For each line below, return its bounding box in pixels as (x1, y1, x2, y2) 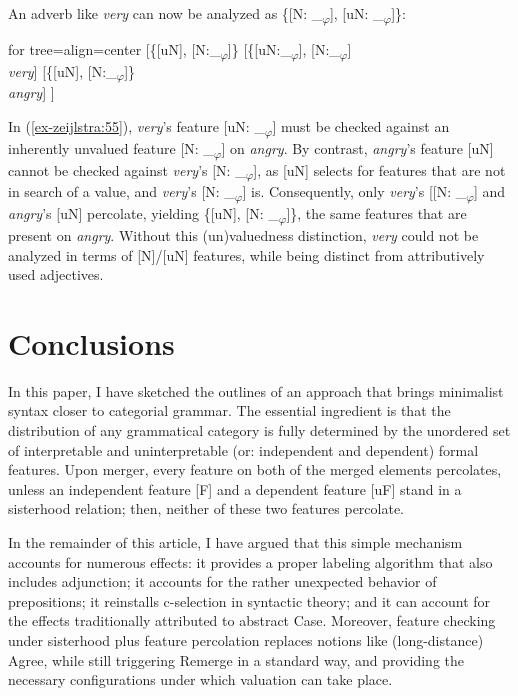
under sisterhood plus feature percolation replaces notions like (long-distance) (8, 630, 484, 650)
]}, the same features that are (286, 203, 467, 224)
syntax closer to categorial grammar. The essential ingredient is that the (8, 400, 451, 421)
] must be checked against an (272, 115, 450, 136)
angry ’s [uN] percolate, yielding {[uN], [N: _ (8, 203, 279, 224)
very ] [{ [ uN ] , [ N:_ (8, 60, 117, 81)
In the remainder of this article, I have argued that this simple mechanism (8, 532, 463, 553)
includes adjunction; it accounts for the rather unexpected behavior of (8, 571, 437, 592)
